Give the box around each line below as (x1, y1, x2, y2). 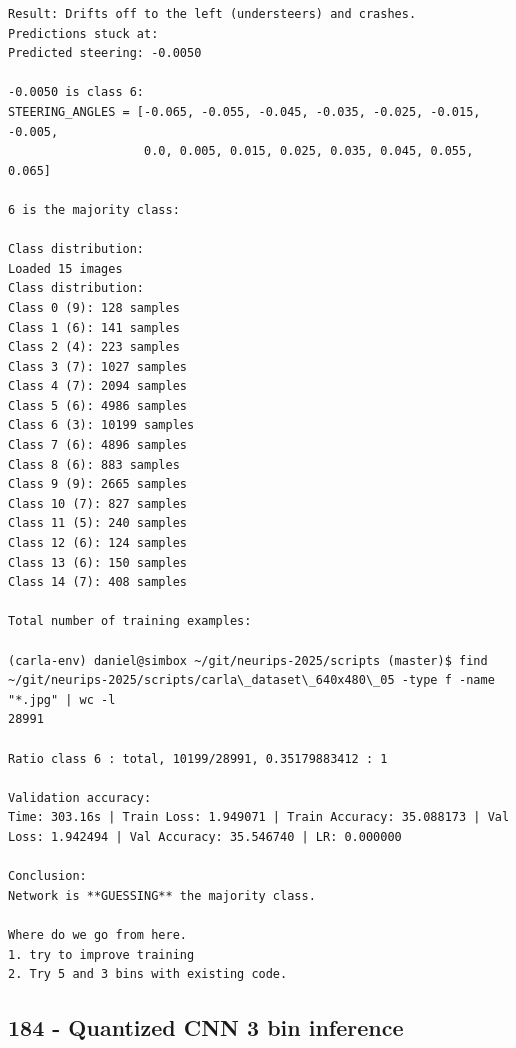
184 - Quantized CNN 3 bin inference (8, 1012, 404, 1043)
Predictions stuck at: (8, 26, 159, 41)
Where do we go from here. (8, 927, 187, 942)
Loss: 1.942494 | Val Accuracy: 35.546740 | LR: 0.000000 (8, 829, 402, 844)
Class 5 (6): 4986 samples (8, 398, 187, 413)
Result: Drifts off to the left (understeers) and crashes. (8, 7, 417, 21)
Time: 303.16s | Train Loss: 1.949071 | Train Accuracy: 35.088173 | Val (8, 810, 510, 825)
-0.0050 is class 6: (8, 85, 145, 100)
